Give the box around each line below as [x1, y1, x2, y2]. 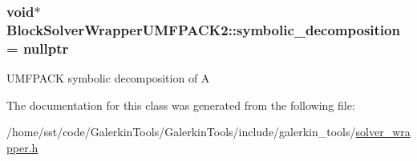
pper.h [6, 139, 38, 155]
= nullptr [6, 38, 69, 58]
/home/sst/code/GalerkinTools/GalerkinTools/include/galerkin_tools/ [6, 123, 356, 140]
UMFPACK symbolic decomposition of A [6, 70, 210, 87]
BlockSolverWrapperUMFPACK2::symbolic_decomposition [6, 19, 400, 39]
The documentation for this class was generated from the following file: [6, 96, 355, 113]
